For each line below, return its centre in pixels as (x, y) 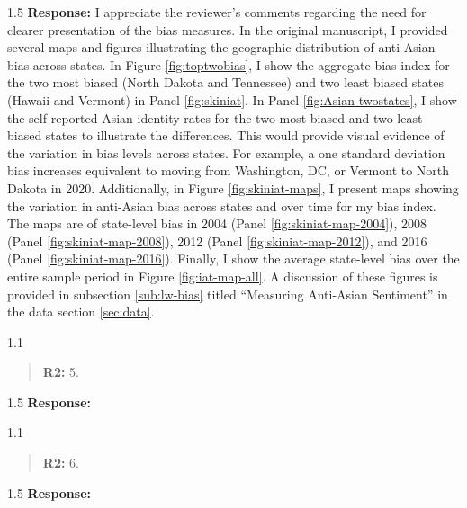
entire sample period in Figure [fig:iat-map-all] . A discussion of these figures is (223, 276)
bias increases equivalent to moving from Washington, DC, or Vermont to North (229, 170)
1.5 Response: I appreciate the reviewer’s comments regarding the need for (217, 12)
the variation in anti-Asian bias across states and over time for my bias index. (222, 205)
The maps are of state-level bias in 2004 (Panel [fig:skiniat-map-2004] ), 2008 (217, 223)
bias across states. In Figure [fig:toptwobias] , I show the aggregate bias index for (229, 64)
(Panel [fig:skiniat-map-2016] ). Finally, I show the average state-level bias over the (233, 258)
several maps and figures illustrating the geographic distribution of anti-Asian (221, 47)
